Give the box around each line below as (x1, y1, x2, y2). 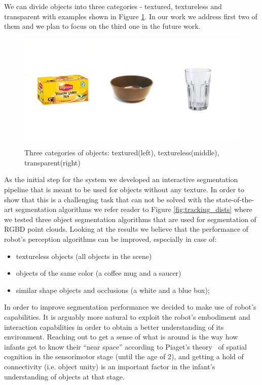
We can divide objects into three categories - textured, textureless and (4, 1, 222, 11)
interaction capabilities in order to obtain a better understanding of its (4, 321, 224, 332)
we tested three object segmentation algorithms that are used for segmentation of (4, 213, 256, 224)
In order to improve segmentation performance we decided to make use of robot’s (4, 302, 256, 312)
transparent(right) (24, 157, 81, 167)
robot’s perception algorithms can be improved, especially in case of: (4, 234, 217, 244)
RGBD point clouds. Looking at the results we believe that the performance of (4, 224, 248, 234)
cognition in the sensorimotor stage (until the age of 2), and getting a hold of (4, 351, 244, 362)
